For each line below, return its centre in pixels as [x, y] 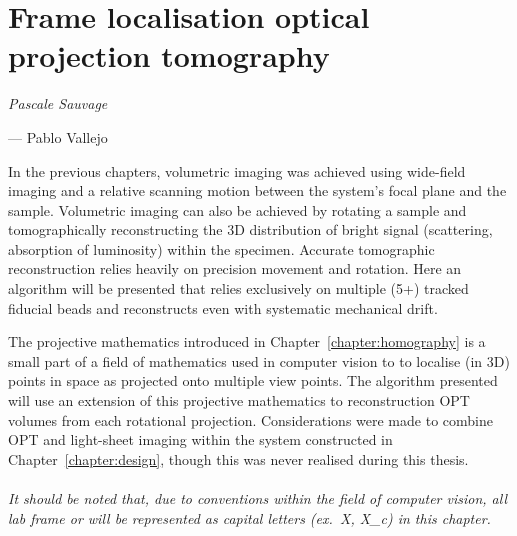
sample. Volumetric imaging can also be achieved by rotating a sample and [237, 209]
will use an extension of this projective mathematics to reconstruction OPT [239, 400]
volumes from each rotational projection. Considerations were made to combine [250, 419]
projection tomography [169, 55]
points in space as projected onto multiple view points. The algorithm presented [253, 380]
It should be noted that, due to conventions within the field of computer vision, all [258, 498]
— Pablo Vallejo [58, 136]
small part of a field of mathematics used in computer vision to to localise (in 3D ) [259, 360]
